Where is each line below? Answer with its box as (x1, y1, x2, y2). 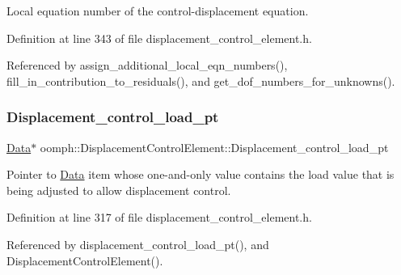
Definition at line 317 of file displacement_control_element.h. (6, 209, 312, 226)
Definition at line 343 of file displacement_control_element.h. (6, 29, 312, 46)
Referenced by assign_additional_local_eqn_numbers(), (6, 57, 288, 74)
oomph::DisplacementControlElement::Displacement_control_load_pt (40, 138, 389, 155)
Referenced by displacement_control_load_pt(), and (6, 235, 269, 252)
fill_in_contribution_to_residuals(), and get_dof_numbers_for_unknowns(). (6, 72, 395, 89)
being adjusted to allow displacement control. (6, 181, 231, 198)
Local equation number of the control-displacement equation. (6, 2, 309, 19)
